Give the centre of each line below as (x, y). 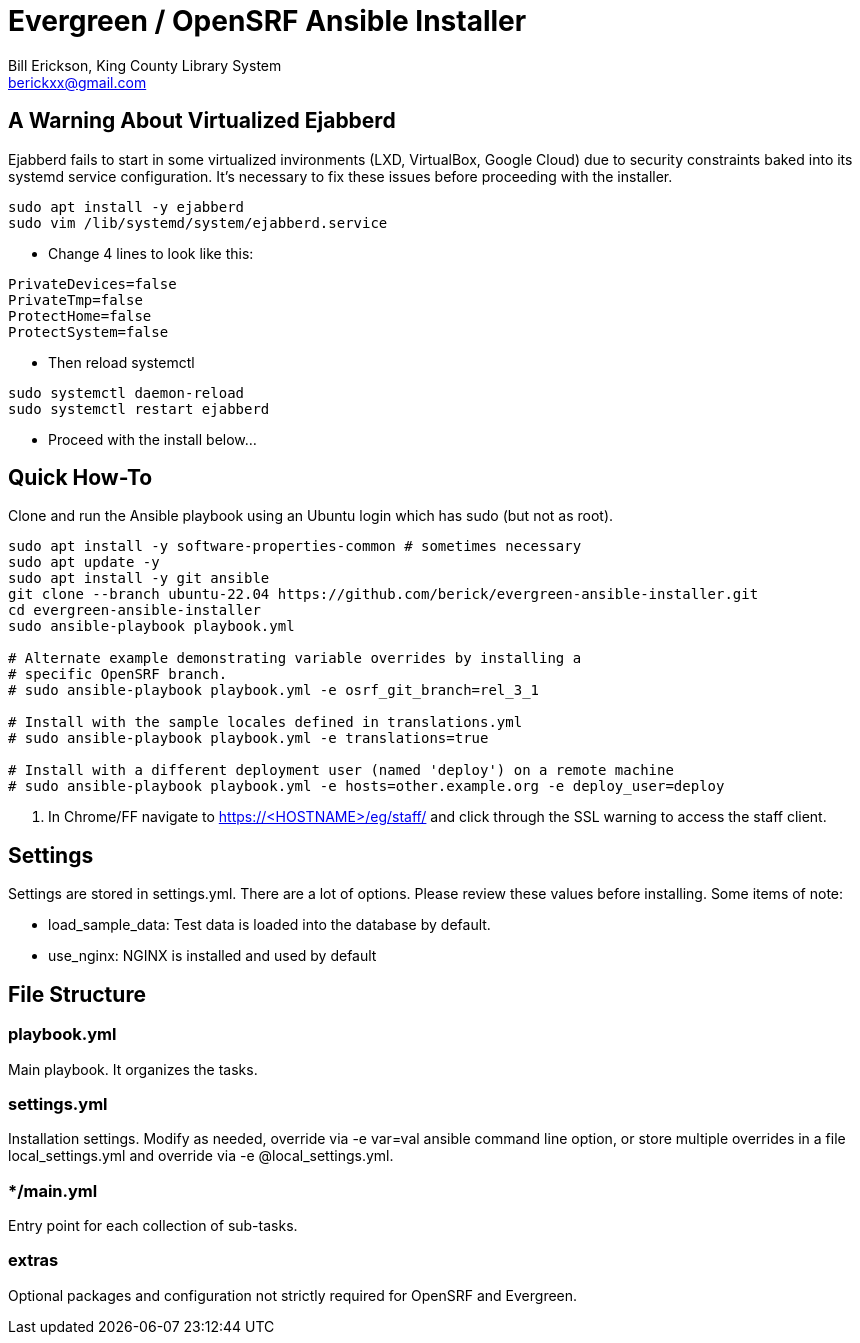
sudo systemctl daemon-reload (126, 392)
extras (33, 1260)
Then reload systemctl (121, 362)
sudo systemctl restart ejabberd (139, 408)
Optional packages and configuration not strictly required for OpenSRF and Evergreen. (293, 1295)
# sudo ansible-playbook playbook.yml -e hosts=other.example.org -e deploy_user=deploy (366, 786)
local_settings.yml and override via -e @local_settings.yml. (201, 1156)
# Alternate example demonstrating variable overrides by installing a (295, 658)
